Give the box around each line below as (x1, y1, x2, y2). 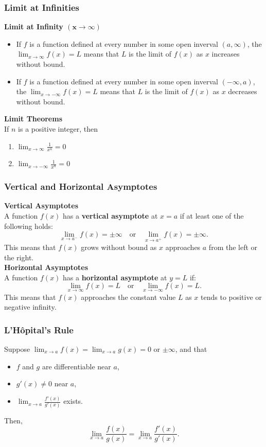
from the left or (208, 241, 258, 252)
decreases (228, 86, 257, 97)
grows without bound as (81, 241, 157, 252)
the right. (4, 252, 34, 262)
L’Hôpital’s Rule (4, 323, 74, 336)
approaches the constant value (81, 291, 176, 302)
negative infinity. (4, 301, 57, 312)
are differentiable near (42, 361, 111, 371)
